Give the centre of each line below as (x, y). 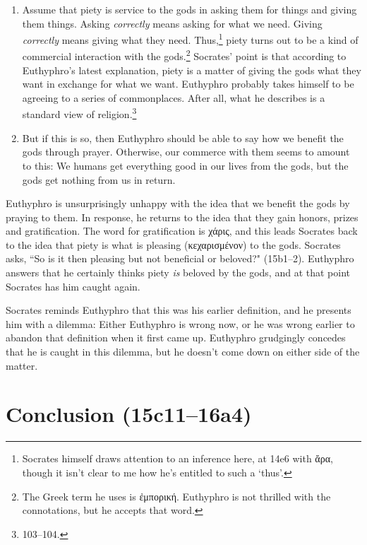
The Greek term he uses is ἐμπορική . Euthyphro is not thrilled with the (176, 496)
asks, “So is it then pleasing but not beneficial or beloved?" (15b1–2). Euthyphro (180, 258)
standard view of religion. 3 (79, 113)
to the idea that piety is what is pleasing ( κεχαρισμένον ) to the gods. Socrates (173, 244)
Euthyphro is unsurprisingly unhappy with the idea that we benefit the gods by (178, 203)
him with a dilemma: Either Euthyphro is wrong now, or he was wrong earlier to (180, 323)
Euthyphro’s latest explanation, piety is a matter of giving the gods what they (192, 70)
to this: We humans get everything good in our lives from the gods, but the (185, 165)
